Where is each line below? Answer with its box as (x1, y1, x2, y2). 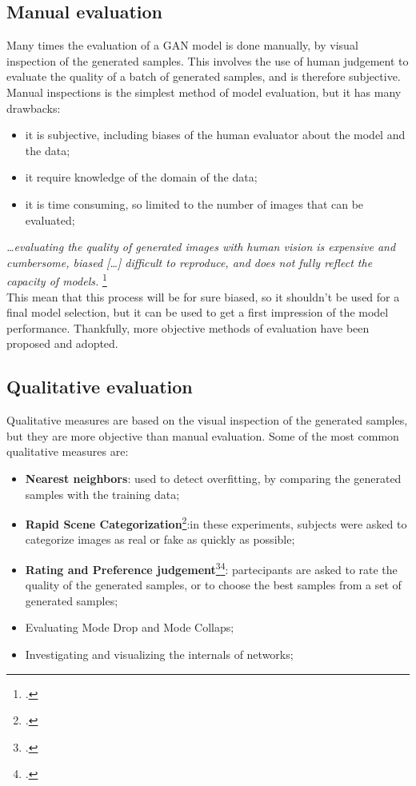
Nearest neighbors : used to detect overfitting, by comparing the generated (25, 469, 402, 486)
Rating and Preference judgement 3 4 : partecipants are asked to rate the (25, 558, 398, 577)
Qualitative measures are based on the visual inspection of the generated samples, (6, 412, 408, 429)
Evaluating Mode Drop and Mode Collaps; (25, 619, 234, 636)
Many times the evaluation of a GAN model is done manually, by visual (6, 37, 358, 54)
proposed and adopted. (6, 335, 118, 352)
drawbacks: (6, 99, 61, 116)
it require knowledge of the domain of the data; (25, 169, 258, 186)
